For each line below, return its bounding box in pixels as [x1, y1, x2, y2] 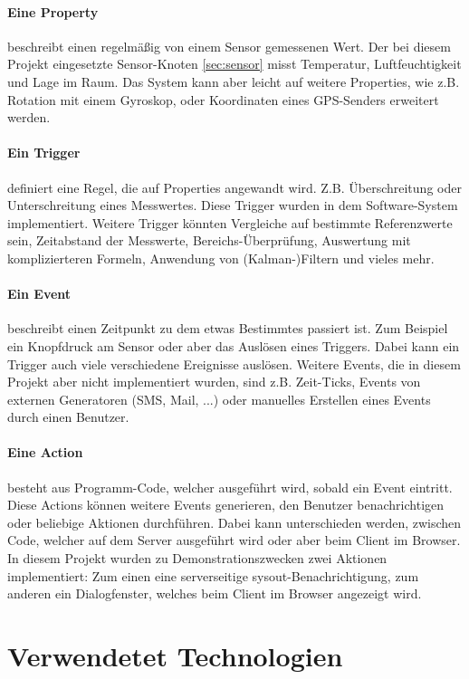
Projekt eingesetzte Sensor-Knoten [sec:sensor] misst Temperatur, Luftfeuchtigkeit [7, 54, 462, 73]
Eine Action [7, 443, 83, 462]
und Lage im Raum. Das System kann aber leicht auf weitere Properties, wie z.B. [7, 72, 460, 91]
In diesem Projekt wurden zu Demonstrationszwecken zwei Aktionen [7, 549, 388, 568]
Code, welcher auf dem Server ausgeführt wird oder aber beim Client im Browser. [7, 531, 461, 550]
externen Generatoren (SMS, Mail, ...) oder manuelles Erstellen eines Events [7, 389, 431, 408]
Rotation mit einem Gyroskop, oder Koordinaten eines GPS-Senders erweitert [7, 90, 439, 109]
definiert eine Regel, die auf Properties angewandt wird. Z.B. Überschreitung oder [7, 177, 462, 196]
